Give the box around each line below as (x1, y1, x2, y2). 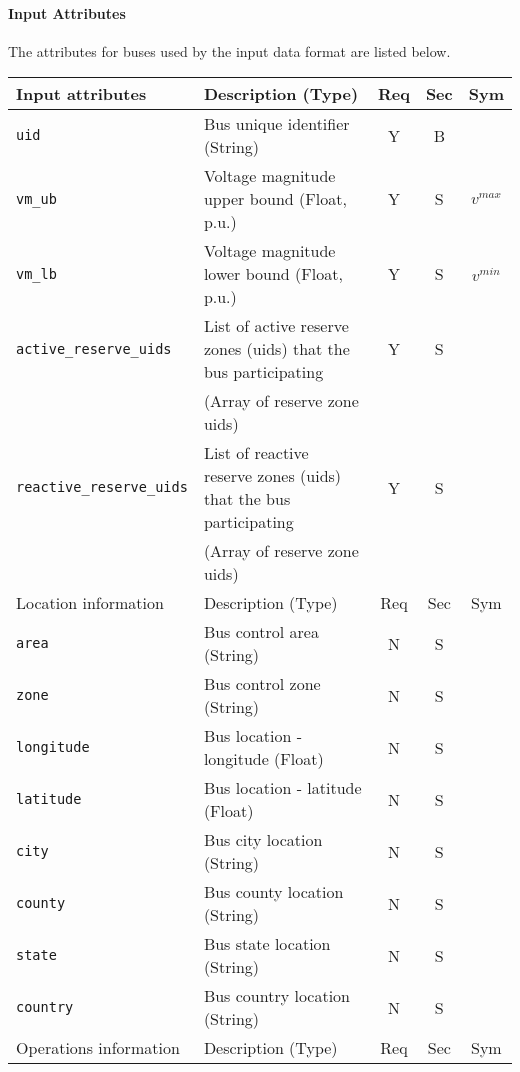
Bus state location (203, 932, 331, 956)
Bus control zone (203, 672, 321, 696)
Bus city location (203, 828, 323, 852)
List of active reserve (203, 314, 349, 338)
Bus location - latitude (203, 776, 362, 800)
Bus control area (203, 620, 319, 644)
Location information (16, 591, 164, 615)
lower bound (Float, (203, 262, 343, 286)
